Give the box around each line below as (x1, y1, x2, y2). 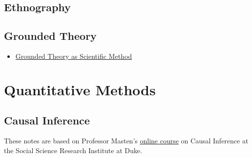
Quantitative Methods (4, 79, 156, 99)
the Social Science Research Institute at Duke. (4, 145, 142, 155)
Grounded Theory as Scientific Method (15, 51, 132, 61)
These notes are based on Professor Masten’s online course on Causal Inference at (4, 136, 249, 146)
